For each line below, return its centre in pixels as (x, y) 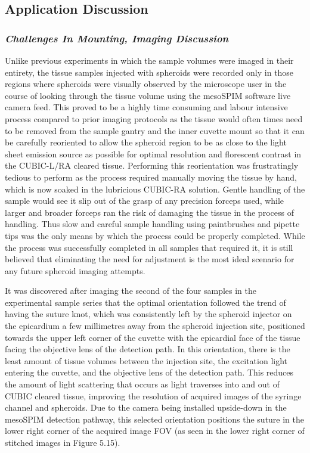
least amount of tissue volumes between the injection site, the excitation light (146, 360)
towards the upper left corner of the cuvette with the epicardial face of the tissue (153, 337)
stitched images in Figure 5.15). (63, 442)
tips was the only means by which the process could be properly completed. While (155, 235)
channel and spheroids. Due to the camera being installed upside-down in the (146, 407)
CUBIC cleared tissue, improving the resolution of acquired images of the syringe (153, 395)
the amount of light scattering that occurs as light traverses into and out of (142, 384)
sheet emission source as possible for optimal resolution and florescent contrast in (153, 153)
